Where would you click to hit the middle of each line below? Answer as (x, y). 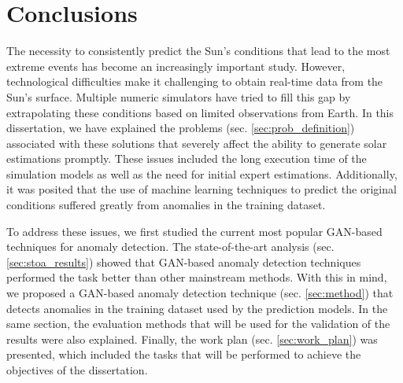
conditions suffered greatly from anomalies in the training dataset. (166, 205)
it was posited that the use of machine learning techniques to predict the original (201, 189)
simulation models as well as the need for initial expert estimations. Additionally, (202, 173)
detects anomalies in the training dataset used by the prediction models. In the (197, 308)
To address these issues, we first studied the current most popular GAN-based (194, 231)
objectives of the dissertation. (77, 370)
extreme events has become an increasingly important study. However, (176, 66)
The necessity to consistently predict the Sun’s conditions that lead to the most (198, 51)
